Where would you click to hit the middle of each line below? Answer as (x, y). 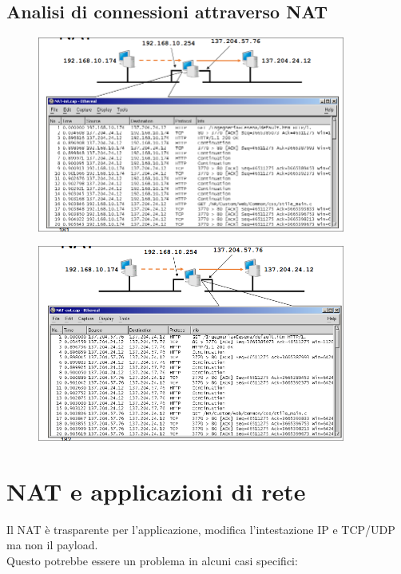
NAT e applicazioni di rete (156, 491)
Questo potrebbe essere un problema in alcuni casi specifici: (152, 560)
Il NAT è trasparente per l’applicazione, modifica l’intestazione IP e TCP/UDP (201, 529)
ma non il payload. (52, 545)
